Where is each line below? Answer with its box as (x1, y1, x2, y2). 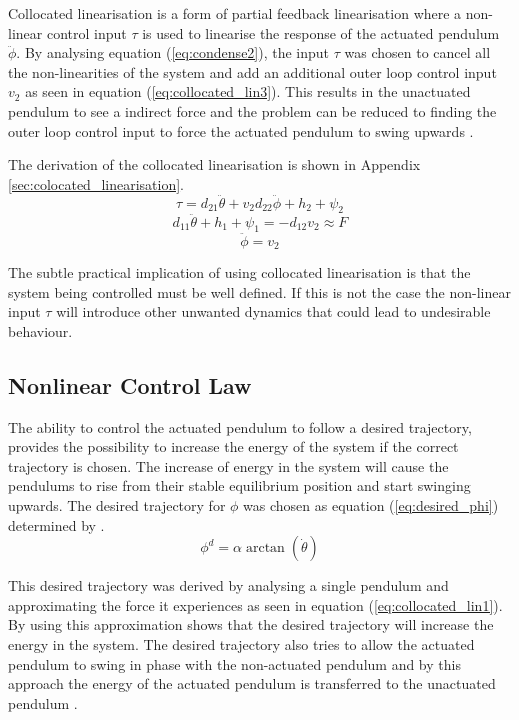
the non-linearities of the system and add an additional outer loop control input (8, 61, 497, 82)
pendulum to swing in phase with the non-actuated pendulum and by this (8, 653, 461, 674)
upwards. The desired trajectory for (8, 495, 226, 515)
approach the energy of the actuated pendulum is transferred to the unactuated (8, 673, 496, 694)
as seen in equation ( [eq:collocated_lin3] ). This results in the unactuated (25, 81, 471, 102)
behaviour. (8, 320, 73, 341)
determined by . (8, 514, 105, 535)
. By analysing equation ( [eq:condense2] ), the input (16, 42, 330, 63)
